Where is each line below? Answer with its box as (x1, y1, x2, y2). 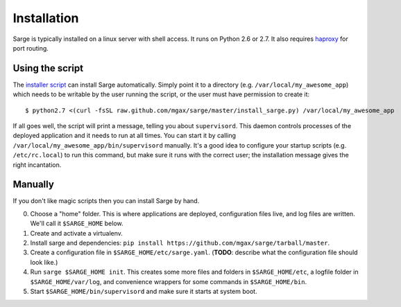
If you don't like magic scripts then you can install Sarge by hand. (12, 197, 200, 205)
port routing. (12, 44, 49, 52)
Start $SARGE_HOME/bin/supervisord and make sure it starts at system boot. (30, 288, 257, 295)
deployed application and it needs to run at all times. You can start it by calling (12, 132, 236, 140)
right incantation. (12, 160, 62, 169)
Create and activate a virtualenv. (30, 229, 123, 237)
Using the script (12, 62, 83, 74)
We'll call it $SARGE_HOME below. (30, 219, 123, 228)
